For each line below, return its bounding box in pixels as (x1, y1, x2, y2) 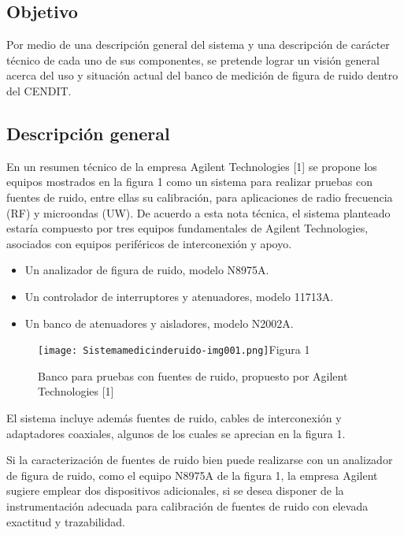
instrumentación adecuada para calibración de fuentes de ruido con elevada (6, 497, 369, 514)
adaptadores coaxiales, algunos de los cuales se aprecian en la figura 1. (6, 425, 346, 441)
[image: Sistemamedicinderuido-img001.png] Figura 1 (38, 341, 310, 358)
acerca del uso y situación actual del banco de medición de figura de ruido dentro (6, 67, 398, 84)
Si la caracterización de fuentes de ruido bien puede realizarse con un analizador (6, 451, 393, 468)
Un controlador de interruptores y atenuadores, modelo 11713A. (24, 288, 334, 304)
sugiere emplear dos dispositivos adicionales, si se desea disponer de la (6, 482, 344, 499)
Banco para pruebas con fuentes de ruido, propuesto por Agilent (38, 367, 348, 384)
